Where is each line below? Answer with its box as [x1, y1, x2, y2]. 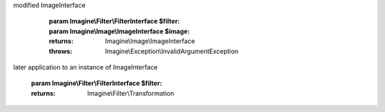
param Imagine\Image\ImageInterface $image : [48, 27, 190, 35]
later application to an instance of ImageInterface [13, 62, 158, 71]
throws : [48, 47, 73, 55]
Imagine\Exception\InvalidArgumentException [105, 47, 239, 55]
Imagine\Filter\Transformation [87, 89, 175, 97]
